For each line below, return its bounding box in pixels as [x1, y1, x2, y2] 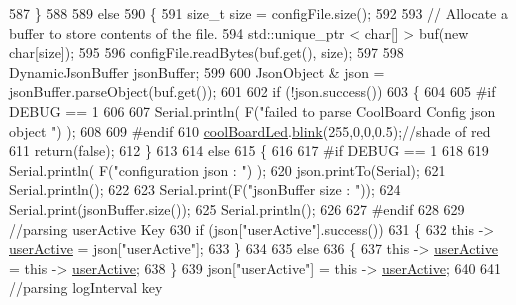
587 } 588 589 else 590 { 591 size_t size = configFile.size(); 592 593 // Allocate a [9, 3, 508, 23]
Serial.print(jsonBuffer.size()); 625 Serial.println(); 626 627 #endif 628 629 [9, 198, 465, 219]
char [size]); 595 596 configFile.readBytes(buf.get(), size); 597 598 [9, 42, 404, 63]
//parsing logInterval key [9, 277, 163, 298]
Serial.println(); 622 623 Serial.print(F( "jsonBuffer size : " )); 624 [9, 179, 401, 200]
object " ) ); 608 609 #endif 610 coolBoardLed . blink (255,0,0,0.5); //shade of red [9, 120, 491, 141]
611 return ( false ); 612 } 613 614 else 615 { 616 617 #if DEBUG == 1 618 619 [9, 140, 489, 161]
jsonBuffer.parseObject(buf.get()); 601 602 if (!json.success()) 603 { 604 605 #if [9, 81, 496, 102]
